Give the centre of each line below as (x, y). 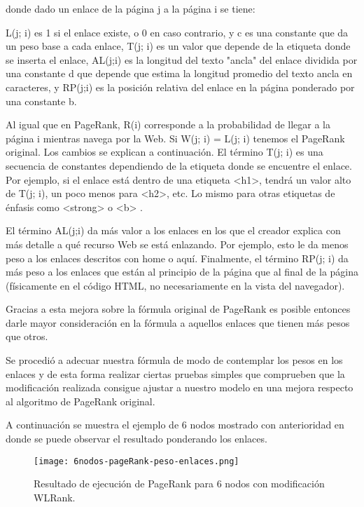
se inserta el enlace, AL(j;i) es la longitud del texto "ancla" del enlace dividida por (182, 59)
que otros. (27, 336)
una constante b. (41, 101)
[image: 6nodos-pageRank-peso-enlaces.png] (136, 461)
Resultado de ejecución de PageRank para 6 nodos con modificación (179, 484)
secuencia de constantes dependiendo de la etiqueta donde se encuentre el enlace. (179, 165)
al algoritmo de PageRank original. (80, 401)
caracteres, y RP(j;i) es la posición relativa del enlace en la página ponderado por (180, 87)
